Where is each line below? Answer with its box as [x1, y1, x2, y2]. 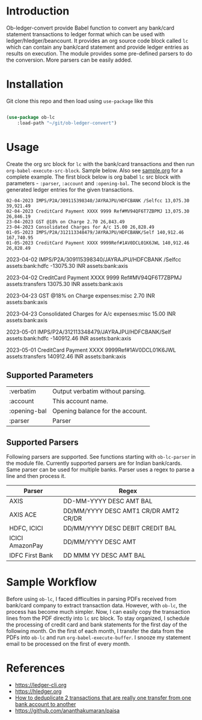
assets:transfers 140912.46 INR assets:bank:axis [6, 352, 126, 360]
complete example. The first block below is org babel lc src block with [6, 173, 181, 180]
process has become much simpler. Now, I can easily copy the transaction [6, 608, 191, 616]
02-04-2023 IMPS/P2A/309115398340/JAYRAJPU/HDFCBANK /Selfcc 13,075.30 [6, 197, 189, 203]
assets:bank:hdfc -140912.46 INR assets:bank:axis [6, 334, 132, 342]
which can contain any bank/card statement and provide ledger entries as [6, 43, 189, 51]
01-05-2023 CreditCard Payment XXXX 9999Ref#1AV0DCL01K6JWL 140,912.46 [6, 240, 189, 246]
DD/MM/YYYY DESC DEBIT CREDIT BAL [63, 524, 177, 532]
